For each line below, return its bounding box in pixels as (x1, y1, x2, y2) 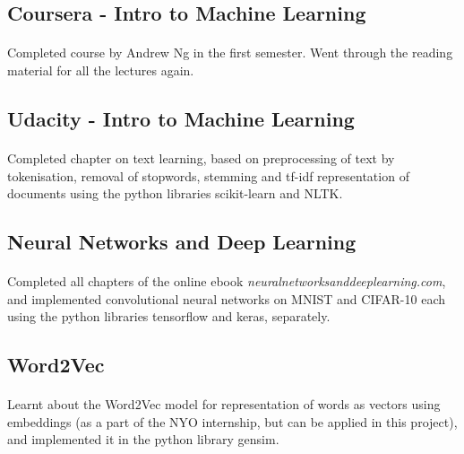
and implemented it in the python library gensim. (7, 430, 279, 449)
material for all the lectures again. (7, 60, 194, 79)
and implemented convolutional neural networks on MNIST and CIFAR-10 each (7, 289, 445, 308)
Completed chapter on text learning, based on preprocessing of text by (7, 148, 395, 167)
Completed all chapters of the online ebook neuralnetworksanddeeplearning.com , (7, 272, 446, 291)
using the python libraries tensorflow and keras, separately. (7, 307, 331, 326)
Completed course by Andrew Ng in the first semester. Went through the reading (7, 43, 453, 62)
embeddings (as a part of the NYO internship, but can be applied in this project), (7, 412, 458, 431)
